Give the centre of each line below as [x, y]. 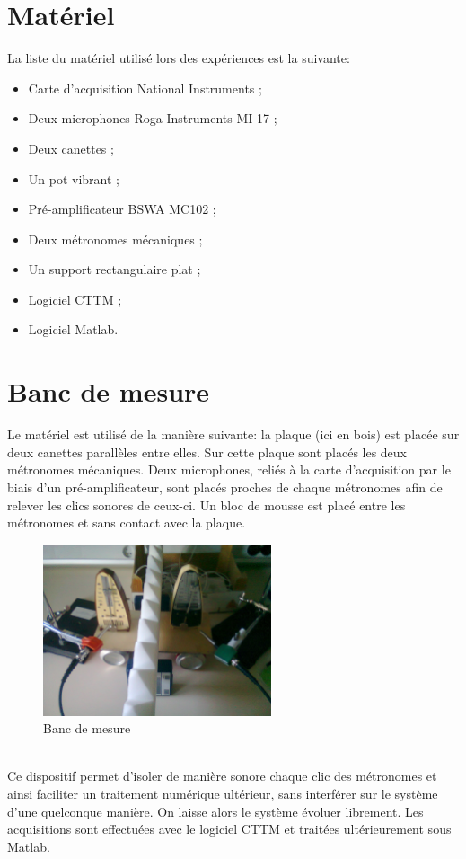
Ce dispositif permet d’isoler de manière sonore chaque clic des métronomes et [222, 776]
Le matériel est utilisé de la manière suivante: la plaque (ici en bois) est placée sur [233, 434]
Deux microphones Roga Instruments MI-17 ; [153, 118]
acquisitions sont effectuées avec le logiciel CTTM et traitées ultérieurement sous [229, 829]
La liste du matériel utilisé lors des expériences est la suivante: [179, 58]
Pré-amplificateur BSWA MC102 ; [122, 209]
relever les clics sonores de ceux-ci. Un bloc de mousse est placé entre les [207, 505]
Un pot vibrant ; [74, 178]
